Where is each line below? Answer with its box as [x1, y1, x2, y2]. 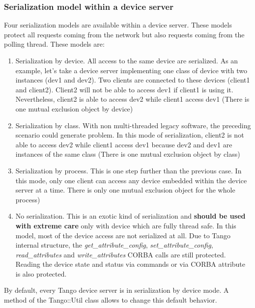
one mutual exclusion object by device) [15, 103, 133, 113]
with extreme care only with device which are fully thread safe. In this [15, 220, 236, 230]
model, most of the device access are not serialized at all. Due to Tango [15, 230, 231, 240]
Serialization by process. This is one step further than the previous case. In [15, 165, 242, 175]
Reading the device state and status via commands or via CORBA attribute [15, 259, 246, 269]
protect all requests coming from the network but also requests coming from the [4, 29, 245, 39]
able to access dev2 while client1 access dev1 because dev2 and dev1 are [15, 139, 232, 149]
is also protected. [15, 268, 67, 279]
